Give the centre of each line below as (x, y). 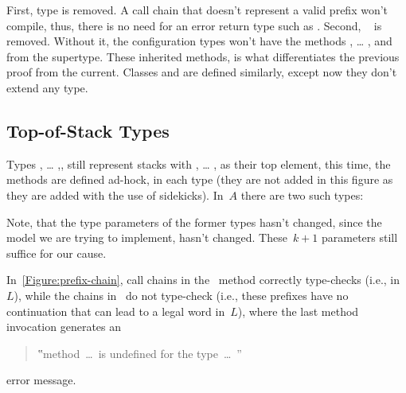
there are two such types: (302, 195)
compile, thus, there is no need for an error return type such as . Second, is (194, 25)
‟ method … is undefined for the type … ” (140, 353)
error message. (41, 380)
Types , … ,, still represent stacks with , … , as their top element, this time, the (199, 163)
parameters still (360, 237)
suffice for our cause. (57, 253)
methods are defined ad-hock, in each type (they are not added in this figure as (200, 179)
